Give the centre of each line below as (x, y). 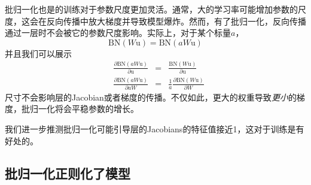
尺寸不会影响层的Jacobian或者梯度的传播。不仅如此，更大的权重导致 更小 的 (151, 97)
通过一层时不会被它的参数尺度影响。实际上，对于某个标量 (118, 33)
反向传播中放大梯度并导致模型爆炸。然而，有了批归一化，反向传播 (176, 21)
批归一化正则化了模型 (68, 173)
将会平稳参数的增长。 (97, 109)
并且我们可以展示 (38, 53)
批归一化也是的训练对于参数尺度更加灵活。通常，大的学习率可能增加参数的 (151, 9)
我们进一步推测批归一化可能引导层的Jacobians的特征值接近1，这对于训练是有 (155, 129)
